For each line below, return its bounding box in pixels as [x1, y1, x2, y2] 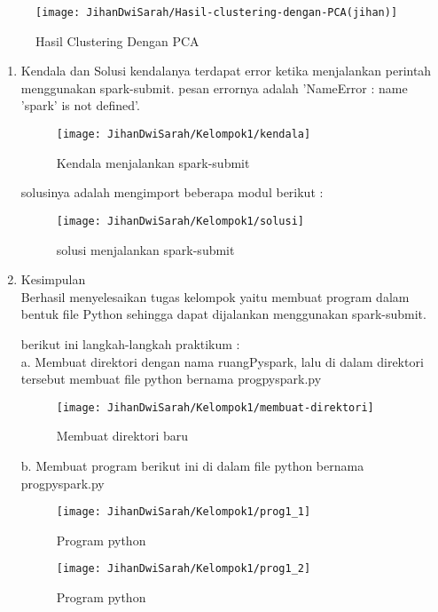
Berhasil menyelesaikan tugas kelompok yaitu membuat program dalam [20, 287, 410, 306]
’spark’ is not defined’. [20, 96, 140, 115]
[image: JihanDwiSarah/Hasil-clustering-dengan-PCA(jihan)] [35, 6, 398, 19]
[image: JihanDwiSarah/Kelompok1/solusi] [56, 214, 304, 227]
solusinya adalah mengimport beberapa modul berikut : [20, 183, 324, 202]
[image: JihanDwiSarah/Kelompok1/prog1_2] [56, 562, 311, 576]
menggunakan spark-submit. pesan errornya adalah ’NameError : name [20, 78, 408, 97]
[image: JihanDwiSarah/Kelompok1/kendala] [56, 128, 311, 141]
